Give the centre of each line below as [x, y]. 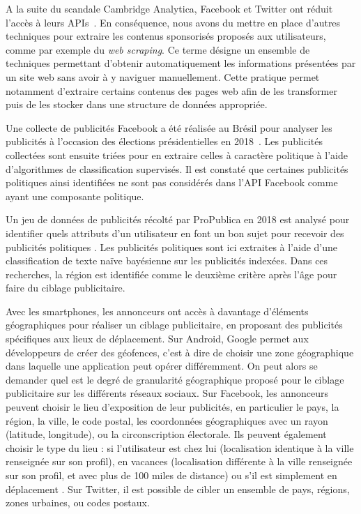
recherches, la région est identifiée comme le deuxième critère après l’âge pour [171, 274]
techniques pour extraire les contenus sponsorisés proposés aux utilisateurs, [166, 36]
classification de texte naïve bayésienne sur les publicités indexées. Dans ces [167, 260]
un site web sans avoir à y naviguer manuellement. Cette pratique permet [163, 76]
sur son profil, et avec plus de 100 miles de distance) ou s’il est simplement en [171, 475]
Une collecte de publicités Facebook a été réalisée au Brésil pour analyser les [169, 127]
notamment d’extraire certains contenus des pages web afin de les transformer [171, 90]
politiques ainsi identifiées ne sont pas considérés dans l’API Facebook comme [172, 182]
